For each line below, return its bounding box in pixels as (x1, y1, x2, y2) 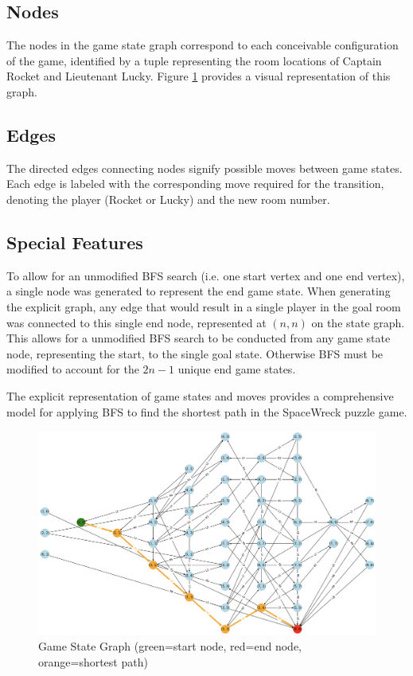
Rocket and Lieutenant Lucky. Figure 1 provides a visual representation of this (6, 68, 391, 84)
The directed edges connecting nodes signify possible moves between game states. (6, 159, 403, 176)
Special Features (6, 229, 143, 254)
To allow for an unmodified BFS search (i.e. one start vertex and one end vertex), (6, 267, 405, 283)
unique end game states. (177, 361, 296, 377)
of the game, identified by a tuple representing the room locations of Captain (6, 52, 382, 68)
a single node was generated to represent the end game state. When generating (6, 283, 391, 299)
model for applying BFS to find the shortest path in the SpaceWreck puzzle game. (6, 403, 407, 420)
